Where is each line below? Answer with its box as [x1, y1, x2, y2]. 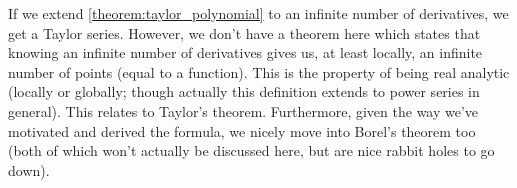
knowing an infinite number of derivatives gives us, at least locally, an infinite [8, 42, 483, 63]
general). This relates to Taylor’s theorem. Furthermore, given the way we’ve [8, 100, 479, 121]
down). [8, 159, 50, 180]
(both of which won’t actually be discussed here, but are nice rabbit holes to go [8, 140, 495, 161]
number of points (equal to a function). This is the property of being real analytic [8, 61, 510, 82]
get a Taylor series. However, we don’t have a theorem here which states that [8, 22, 481, 43]
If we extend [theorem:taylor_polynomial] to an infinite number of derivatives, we [8, 3, 509, 23]
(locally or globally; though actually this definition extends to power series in [8, 81, 480, 102]
